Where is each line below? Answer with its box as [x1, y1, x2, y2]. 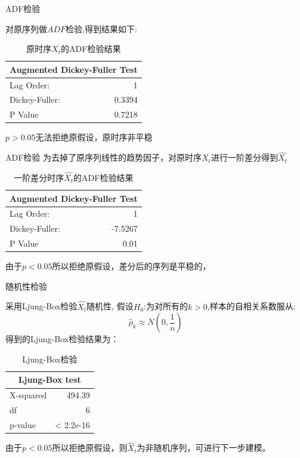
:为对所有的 [144, 300, 188, 312]
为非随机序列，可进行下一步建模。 [137, 441, 271, 454]
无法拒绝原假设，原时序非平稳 [35, 131, 153, 143]
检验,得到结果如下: [66, 22, 137, 35]
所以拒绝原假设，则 [52, 441, 128, 454]
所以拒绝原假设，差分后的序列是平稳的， [52, 260, 211, 272]
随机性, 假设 [86, 300, 134, 312]
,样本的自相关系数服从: [207, 300, 296, 312]
